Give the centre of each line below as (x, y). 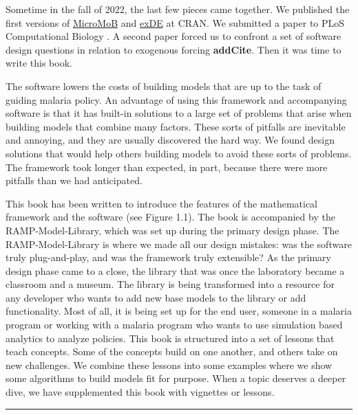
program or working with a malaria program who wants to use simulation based (174, 325)
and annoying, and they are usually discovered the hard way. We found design (170, 140)
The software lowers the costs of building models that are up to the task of (164, 86)
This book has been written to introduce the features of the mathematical (162, 203)
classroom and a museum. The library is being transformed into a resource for (170, 284)
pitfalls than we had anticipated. (74, 180)
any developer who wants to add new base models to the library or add (156, 297)
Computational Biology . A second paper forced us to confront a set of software (173, 36)
